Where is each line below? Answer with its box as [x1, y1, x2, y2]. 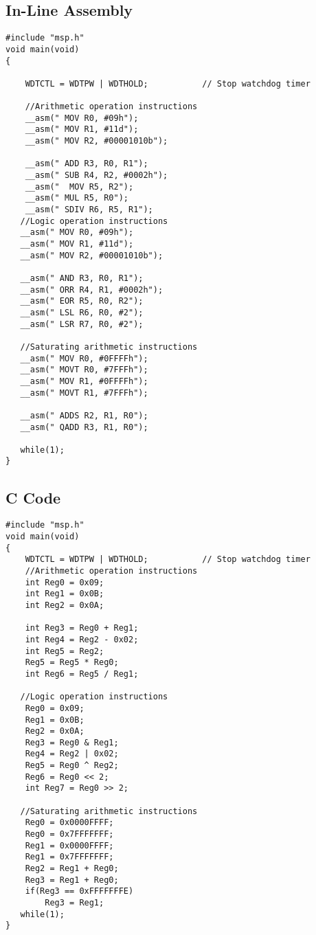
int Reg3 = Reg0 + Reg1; [25, 623, 139, 633]
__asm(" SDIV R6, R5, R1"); [25, 205, 153, 215]
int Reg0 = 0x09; [25, 577, 104, 587]
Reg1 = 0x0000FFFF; [25, 840, 114, 850]
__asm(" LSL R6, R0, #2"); [20, 307, 144, 317]
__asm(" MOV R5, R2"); [25, 181, 134, 192]
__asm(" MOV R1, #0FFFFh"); [20, 376, 148, 386]
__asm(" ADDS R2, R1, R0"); [20, 410, 148, 420]
